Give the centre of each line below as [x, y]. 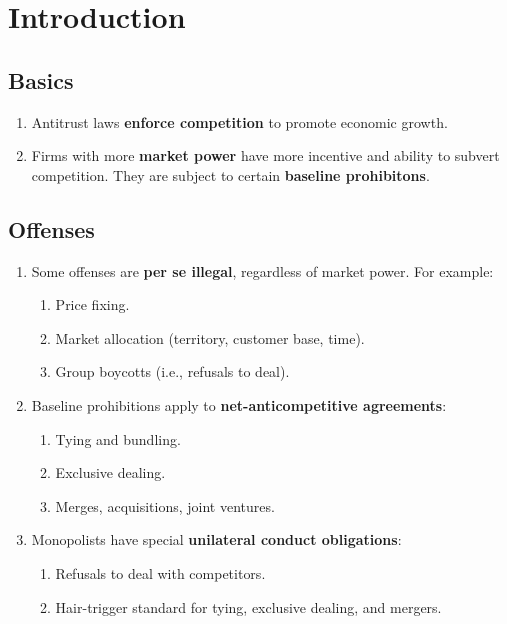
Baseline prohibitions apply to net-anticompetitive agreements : [239, 404]
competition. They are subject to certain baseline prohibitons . [230, 174]
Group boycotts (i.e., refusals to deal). [172, 371]
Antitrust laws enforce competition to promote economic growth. [239, 121]
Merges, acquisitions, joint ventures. [165, 505]
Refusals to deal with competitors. [160, 572]
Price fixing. [92, 304]
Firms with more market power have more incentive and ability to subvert [265, 155]
